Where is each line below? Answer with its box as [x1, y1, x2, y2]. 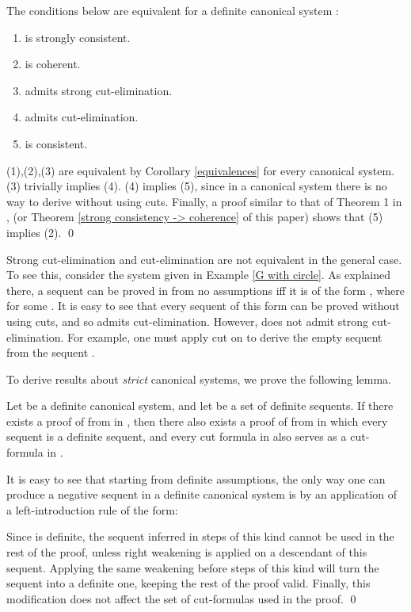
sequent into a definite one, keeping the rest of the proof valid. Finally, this [6, 575, 371, 591]
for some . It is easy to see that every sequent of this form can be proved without [6, 297, 400, 314]
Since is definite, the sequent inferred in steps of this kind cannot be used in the [6, 528, 394, 545]
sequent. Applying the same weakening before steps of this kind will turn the [6, 559, 379, 576]
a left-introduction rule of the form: [6, 501, 178, 518]
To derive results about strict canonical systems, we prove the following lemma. [6, 370, 391, 387]
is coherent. [25, 55, 81, 72]
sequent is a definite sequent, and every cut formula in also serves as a [6, 428, 347, 445]
